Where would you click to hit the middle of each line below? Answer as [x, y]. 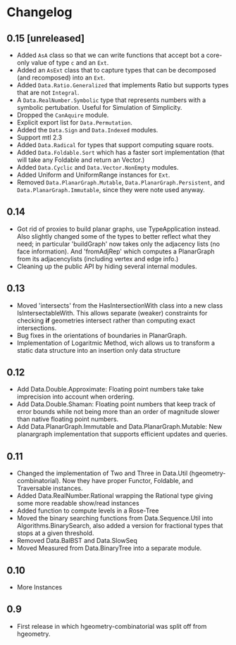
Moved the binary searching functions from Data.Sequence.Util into [115, 518]
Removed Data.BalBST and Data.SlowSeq [77, 541]
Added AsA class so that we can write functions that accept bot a [111, 55]
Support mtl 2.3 [39, 137]
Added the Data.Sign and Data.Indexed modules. [87, 130]
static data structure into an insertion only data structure [99, 350]
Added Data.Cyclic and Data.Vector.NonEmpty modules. [98, 167]
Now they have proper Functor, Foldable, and [128, 481]
